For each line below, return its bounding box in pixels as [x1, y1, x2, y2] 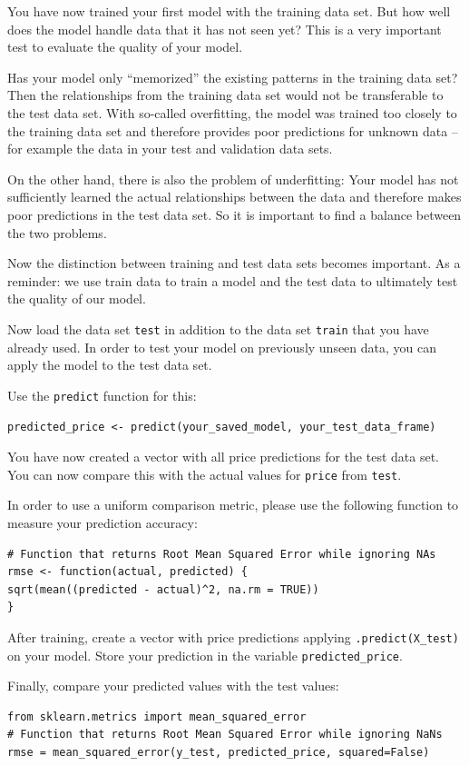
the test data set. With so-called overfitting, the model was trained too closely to [7, 103, 457, 122]
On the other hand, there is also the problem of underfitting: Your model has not [7, 169, 459, 188]
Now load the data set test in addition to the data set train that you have [7, 319, 429, 338]
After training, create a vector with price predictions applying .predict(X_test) [7, 627, 459, 646]
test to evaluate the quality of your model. [7, 37, 243, 56]
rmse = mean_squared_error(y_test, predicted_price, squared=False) [7, 745, 430, 759]
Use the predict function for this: [7, 385, 197, 404]
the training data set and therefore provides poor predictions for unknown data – [7, 121, 458, 140]
